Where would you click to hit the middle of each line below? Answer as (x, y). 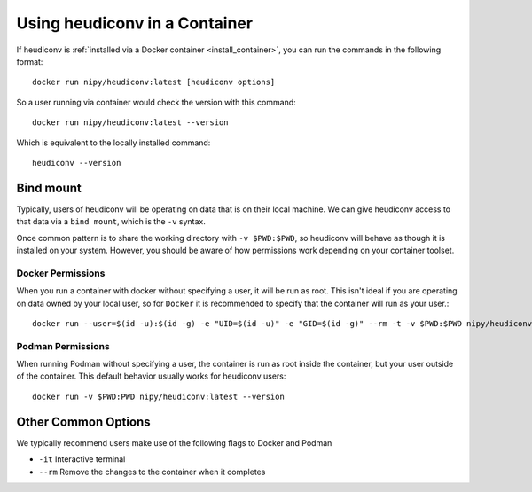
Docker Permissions (61, 273)
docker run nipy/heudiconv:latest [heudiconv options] (154, 82)
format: (30, 61)
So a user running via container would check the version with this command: (156, 102)
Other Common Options (83, 422)
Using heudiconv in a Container (134, 23)
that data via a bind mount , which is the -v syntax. (111, 222)
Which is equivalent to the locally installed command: (113, 143)
